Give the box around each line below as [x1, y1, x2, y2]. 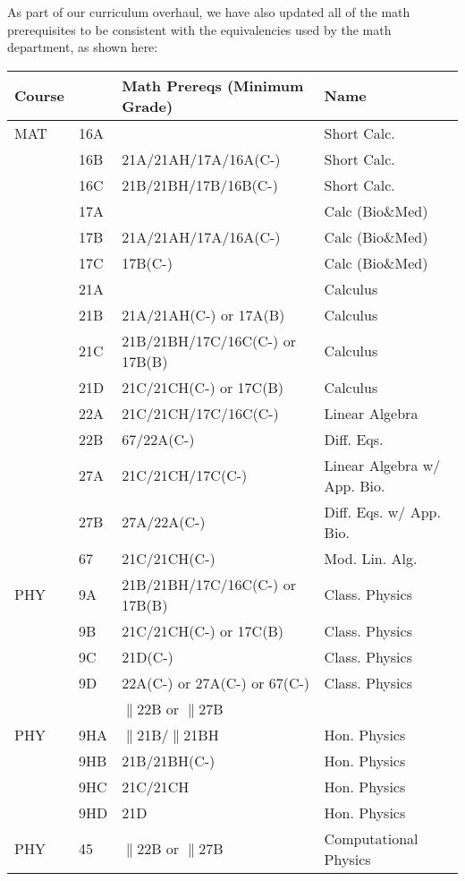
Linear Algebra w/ [324, 454, 441, 475]
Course [14, 85, 65, 107]
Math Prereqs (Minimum [122, 74, 304, 96]
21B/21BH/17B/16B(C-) [122, 174, 278, 195]
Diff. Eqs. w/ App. [324, 500, 441, 522]
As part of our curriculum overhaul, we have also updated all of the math [7, 3, 410, 21]
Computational [324, 827, 418, 849]
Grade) [122, 95, 173, 116]
